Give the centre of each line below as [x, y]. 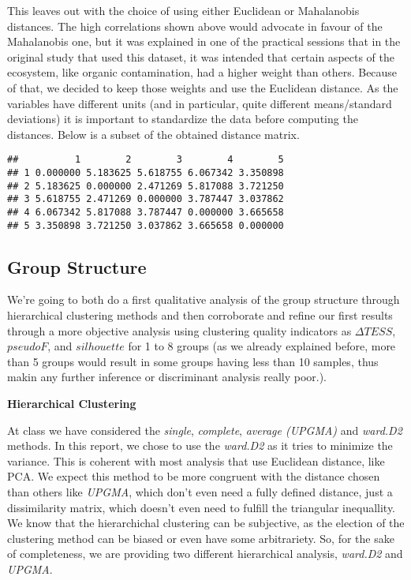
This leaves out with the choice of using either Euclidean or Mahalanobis [183, 10]
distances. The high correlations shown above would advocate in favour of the [195, 26]
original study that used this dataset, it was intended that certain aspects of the [201, 56]
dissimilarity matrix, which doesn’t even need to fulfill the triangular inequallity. [202, 507]
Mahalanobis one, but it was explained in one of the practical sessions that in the [204, 41]
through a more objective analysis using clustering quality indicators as [179, 330]
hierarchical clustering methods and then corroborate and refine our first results [200, 315]
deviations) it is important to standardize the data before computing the [183, 119]
